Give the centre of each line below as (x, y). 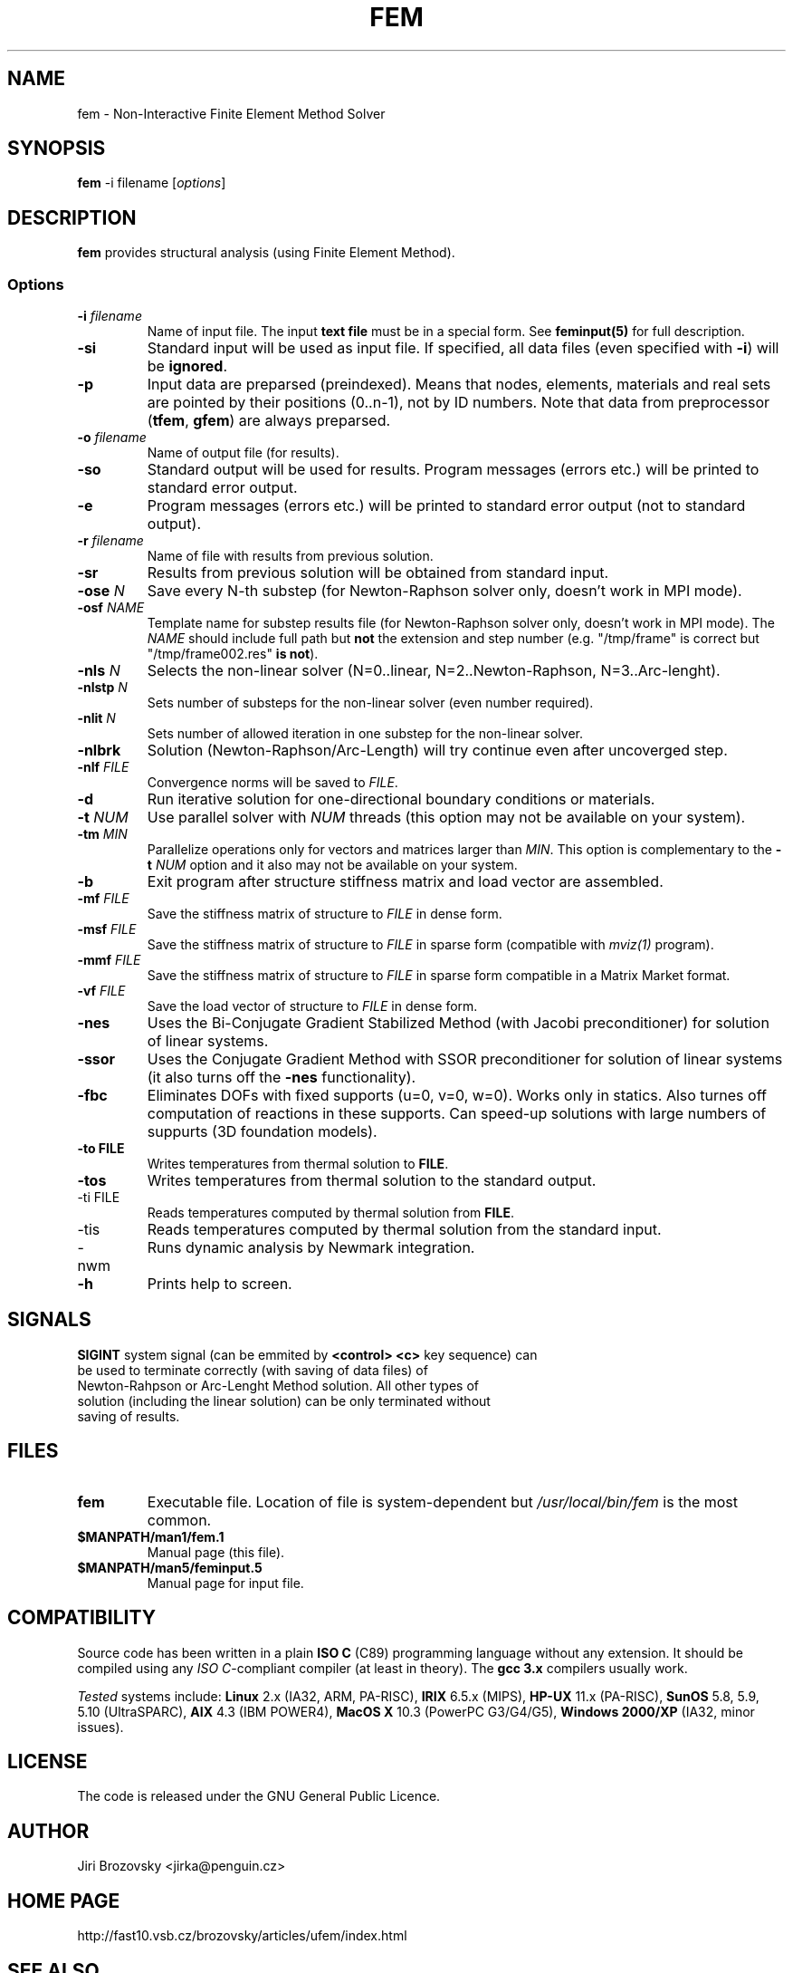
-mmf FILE (109, 960)
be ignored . (187, 366)
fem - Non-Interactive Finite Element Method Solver (231, 113)
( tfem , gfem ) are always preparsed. (269, 421)
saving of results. (129, 1416)
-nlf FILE (103, 767)
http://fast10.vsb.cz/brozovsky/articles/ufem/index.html (242, 1936)
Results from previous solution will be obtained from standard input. (378, 573)
